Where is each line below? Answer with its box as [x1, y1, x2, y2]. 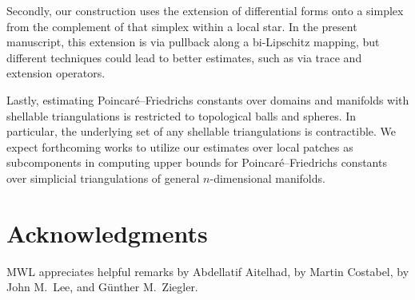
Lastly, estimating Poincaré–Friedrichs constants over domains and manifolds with [6, 91, 409, 108]
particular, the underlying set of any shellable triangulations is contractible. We [6, 123, 397, 140]
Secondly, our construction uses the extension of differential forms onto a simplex [6, 2, 404, 18]
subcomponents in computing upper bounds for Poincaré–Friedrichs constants [6, 154, 387, 171]
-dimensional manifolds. [209, 169, 325, 186]
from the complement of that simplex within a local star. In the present [6, 18, 357, 34]
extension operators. [6, 65, 106, 81]
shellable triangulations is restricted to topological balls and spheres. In [6, 107, 357, 124]
